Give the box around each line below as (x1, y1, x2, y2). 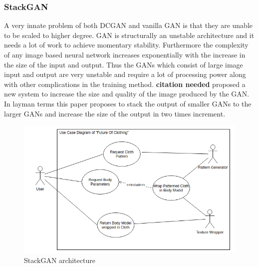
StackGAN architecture (24, 255, 95, 265)
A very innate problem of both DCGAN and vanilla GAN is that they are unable (4, 20, 253, 30)
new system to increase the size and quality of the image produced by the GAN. (4, 88, 250, 99)
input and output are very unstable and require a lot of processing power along (4, 69, 246, 79)
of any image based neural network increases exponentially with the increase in (4, 49, 246, 59)
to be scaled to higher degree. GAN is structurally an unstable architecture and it (4, 29, 255, 40)
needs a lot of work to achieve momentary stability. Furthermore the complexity (4, 39, 249, 50)
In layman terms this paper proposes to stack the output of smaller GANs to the (4, 98, 252, 108)
